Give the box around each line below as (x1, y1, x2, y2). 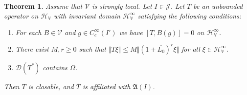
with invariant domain (53, 10, 120, 20)
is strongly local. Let (92, 1, 152, 11)
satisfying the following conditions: (137, 10, 242, 20)
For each (15, 27, 42, 37)
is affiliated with (82, 81, 131, 91)
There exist (15, 43, 49, 54)
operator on (4, 10, 39, 20)
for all (181, 43, 200, 54)
